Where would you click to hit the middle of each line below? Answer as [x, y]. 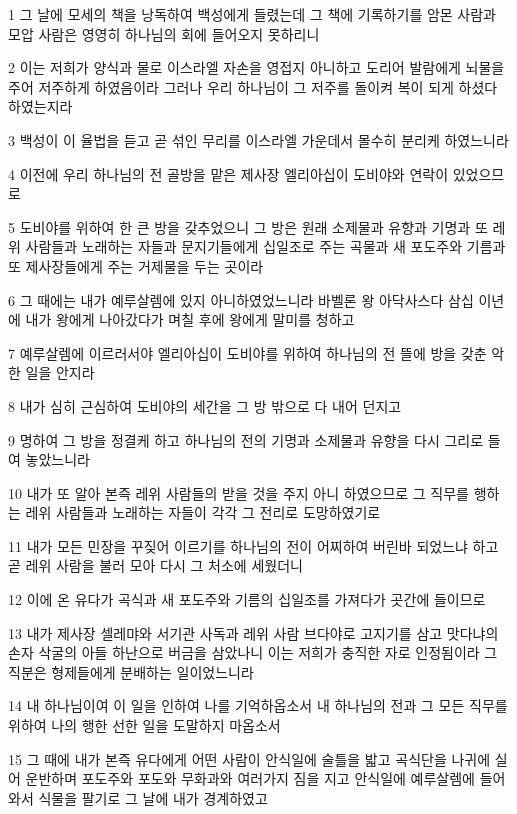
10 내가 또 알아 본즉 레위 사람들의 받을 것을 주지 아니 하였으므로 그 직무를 [239, 492]
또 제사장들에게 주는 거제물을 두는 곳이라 [136, 265]
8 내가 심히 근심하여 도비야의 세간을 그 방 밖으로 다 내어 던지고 [205, 405]
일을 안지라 [60, 372]
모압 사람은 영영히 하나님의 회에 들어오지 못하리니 [164, 33]
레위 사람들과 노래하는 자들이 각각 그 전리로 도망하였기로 [203, 512]
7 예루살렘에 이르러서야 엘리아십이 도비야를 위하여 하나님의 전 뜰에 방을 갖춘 [247, 352]
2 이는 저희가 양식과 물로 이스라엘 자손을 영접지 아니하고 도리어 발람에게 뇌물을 [256, 67]
